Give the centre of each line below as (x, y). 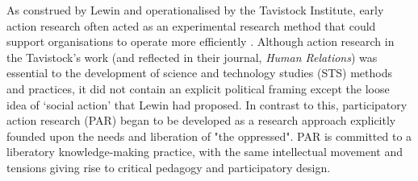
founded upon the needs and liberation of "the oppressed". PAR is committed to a (209, 136)
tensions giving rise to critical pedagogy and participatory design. (169, 167)
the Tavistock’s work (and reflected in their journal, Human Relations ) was (192, 57)
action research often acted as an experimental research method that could (191, 25)
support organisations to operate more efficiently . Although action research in (201, 41)
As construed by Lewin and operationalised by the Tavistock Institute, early (195, 10)
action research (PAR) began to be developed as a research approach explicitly (201, 120)
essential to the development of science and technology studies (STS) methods (199, 73)
